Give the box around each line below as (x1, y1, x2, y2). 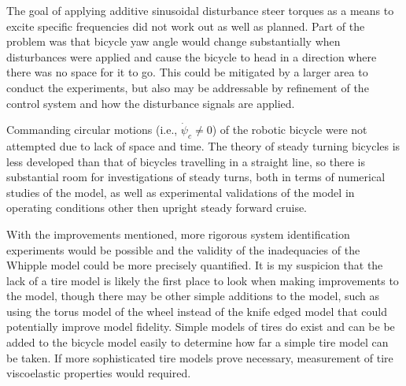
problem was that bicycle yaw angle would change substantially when (6, 33, 341, 50)
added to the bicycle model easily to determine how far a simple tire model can (6, 334, 389, 351)
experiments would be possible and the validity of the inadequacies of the (6, 241, 360, 258)
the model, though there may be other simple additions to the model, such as (6, 288, 380, 304)
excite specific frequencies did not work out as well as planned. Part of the (6, 17, 365, 34)
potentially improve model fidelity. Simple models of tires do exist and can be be (6, 318, 395, 335)
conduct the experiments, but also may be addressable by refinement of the (6, 79, 369, 95)
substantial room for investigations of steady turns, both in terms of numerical (6, 169, 386, 185)
